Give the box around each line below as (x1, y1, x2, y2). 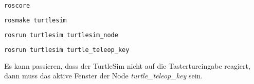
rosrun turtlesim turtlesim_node (4, 31, 118, 39)
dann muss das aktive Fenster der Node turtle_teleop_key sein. (4, 70, 203, 81)
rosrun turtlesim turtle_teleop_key (4, 46, 130, 53)
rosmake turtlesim (4, 16, 67, 24)
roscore (4, 2, 30, 9)
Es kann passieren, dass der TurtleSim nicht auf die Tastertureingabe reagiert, (4, 60, 250, 71)
